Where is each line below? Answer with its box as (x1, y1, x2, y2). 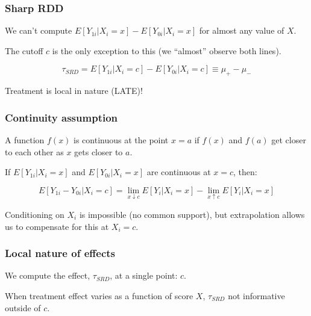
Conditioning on (5, 208, 64, 221)
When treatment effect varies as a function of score (5, 290, 193, 302)
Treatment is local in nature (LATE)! (5, 84, 143, 97)
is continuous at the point (74, 134, 169, 146)
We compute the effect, (5, 269, 90, 282)
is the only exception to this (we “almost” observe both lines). (52, 44, 281, 57)
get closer (271, 134, 306, 146)
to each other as (5, 145, 64, 158)
